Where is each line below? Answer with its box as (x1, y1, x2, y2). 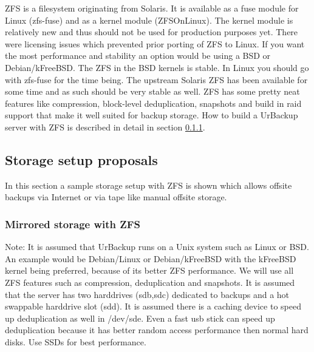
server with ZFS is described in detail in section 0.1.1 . (5, 120, 205, 133)
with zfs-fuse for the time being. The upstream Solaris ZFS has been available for (5, 73, 308, 86)
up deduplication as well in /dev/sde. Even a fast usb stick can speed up (5, 311, 275, 324)
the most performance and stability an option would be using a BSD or (5, 49, 271, 62)
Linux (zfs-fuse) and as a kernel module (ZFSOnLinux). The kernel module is (5, 13, 293, 26)
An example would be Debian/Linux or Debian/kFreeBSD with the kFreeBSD (5, 252, 296, 265)
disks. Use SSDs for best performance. (5, 335, 146, 348)
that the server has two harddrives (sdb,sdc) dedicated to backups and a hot (5, 288, 290, 300)
